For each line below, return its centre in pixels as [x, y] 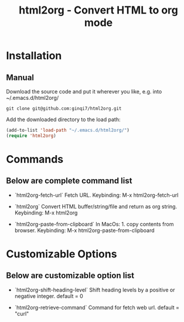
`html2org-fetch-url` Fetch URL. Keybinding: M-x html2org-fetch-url [96, 195]
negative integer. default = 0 [49, 296]
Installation [34, 56]
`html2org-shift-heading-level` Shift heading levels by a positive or [95, 290]
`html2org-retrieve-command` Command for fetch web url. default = [97, 307]
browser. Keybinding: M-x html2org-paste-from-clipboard [84, 230]
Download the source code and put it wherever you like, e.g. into [84, 91]
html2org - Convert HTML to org [98, 10]
